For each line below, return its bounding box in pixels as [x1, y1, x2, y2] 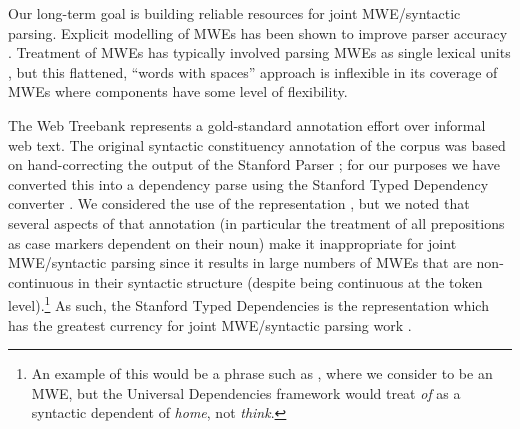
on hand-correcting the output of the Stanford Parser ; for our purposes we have [8, 154, 500, 175]
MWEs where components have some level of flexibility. [8, 81, 348, 102]
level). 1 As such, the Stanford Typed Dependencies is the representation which [8, 292, 489, 315]
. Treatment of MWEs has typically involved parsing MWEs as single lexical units [8, 42, 511, 63]
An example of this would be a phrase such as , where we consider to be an [31, 363, 493, 384]
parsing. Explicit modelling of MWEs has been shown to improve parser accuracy [8, 22, 508, 43]
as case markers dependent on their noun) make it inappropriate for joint [8, 232, 457, 253]
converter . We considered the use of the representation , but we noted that [8, 193, 470, 214]
